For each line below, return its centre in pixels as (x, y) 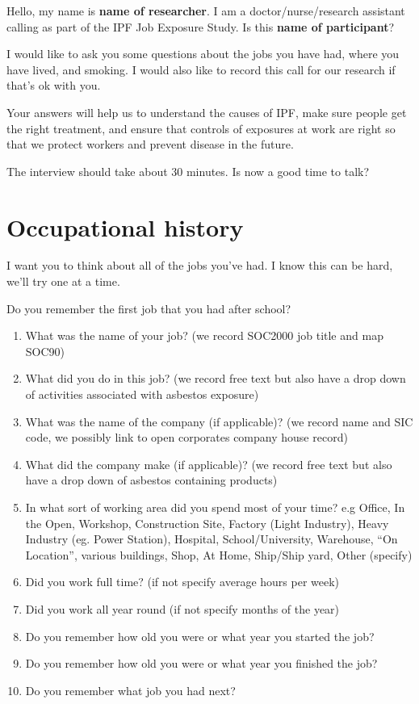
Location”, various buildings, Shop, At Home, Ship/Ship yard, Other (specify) (219, 554)
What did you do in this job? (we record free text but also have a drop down (216, 378)
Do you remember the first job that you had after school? (149, 308)
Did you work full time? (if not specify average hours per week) (182, 582)
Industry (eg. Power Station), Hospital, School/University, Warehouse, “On (212, 539)
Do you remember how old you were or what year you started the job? (200, 636)
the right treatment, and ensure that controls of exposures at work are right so (201, 128)
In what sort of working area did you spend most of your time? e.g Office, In (215, 507)
